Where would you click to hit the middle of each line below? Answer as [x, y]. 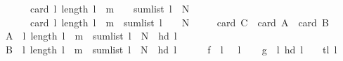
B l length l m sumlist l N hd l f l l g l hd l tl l [171, 49]
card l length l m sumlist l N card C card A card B [179, 22]
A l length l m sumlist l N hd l [91, 36]
